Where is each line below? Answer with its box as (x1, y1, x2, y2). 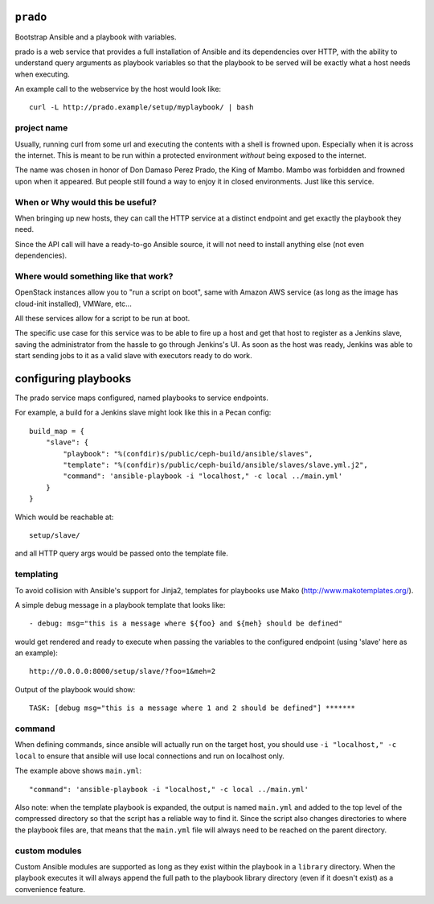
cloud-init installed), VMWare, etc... (14, 299, 132, 308)
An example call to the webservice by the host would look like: (14, 85, 221, 94)
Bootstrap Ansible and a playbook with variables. (14, 32, 177, 42)
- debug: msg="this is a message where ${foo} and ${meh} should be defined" (29, 619, 343, 628)
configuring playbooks (14, 372, 132, 386)
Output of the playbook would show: (14, 684, 136, 694)
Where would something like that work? (14, 270, 174, 282)
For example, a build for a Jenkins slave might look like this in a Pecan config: (14, 407, 272, 418)
